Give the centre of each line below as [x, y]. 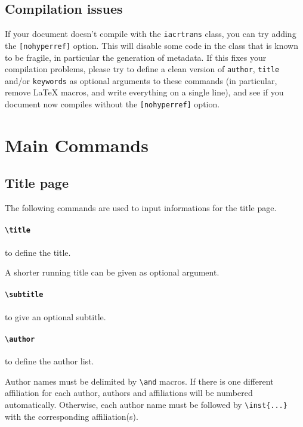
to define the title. [38, 252]
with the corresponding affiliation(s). [72, 416]
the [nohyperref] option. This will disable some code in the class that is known [151, 45]
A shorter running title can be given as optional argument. [112, 272]
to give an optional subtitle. [55, 316]
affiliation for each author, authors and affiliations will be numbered [129, 393]
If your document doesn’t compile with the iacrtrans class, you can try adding [151, 34]
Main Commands [77, 145]
